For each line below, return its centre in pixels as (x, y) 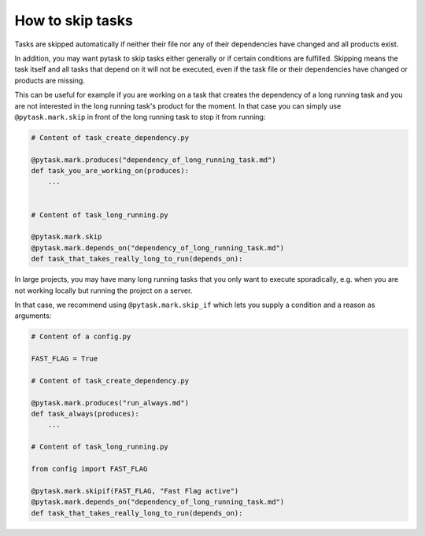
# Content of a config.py (81, 337)
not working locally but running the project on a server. (103, 290)
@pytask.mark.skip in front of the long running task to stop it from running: (140, 116)
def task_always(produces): (85, 414)
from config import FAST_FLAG (89, 469)
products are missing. (50, 80)
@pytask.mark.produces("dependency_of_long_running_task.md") (153, 160)
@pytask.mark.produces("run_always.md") (110, 403)
